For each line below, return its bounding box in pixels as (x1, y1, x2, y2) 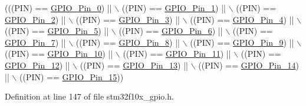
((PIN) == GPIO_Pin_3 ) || (75, 13, 180, 25)
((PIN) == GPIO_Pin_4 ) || (190, 13, 294, 25)
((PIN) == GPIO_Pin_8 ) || (75, 36, 180, 48)
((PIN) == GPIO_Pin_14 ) (198, 59, 299, 71)
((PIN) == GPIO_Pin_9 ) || (190, 36, 294, 48)
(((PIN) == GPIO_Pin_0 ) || (5, 2, 112, 13)
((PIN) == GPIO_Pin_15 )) (19, 70, 124, 83)
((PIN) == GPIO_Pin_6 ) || (119, 25, 223, 37)
